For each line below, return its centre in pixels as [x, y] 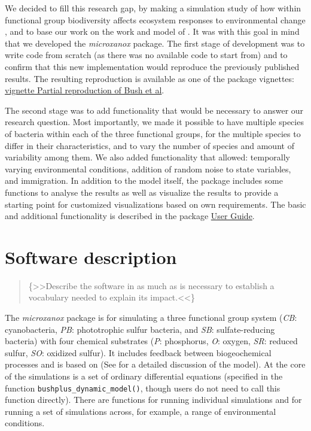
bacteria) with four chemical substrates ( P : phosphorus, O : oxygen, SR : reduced [151, 341]
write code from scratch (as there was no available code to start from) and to [146, 55]
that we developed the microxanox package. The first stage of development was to [155, 43]
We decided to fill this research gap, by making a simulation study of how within [153, 8]
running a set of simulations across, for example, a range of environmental [141, 411]
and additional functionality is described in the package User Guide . [130, 216]
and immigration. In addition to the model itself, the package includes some [144, 180]
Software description [91, 257]
